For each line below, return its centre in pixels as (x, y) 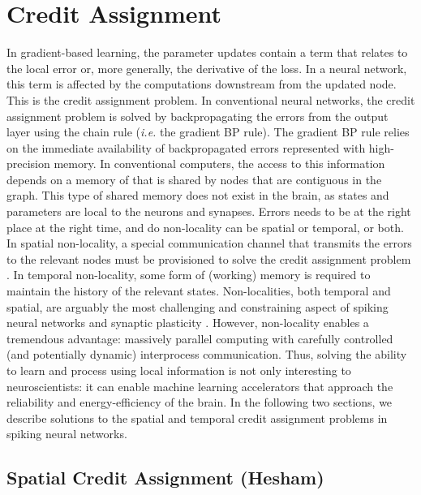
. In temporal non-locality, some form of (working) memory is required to (189, 275)
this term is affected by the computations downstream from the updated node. (202, 84)
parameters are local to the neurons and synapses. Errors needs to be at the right (209, 211)
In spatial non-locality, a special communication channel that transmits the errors (209, 243)
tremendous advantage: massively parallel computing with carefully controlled (200, 338)
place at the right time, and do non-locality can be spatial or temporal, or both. (205, 227)
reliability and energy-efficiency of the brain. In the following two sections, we (200, 402)
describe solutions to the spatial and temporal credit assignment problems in (197, 418)
